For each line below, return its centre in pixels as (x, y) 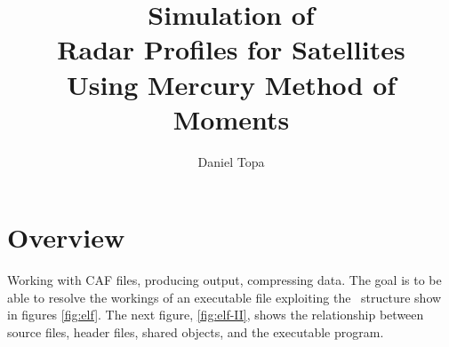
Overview (66, 237)
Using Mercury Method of (231, 84)
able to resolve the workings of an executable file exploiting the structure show (224, 297)
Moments (231, 118)
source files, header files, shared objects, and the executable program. (196, 332)
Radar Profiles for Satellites (231, 49)
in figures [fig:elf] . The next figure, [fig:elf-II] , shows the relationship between (216, 315)
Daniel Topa (231, 161)
